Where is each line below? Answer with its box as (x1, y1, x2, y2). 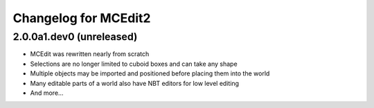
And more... (30, 89, 64, 97)
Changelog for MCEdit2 (12, 10, 151, 26)
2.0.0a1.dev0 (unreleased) (12, 30, 138, 43)
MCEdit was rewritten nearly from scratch (30, 50, 150, 58)
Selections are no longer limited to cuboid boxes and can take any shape (30, 60, 238, 68)
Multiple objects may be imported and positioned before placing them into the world (30, 69, 270, 78)
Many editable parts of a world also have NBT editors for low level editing (30, 79, 239, 87)
